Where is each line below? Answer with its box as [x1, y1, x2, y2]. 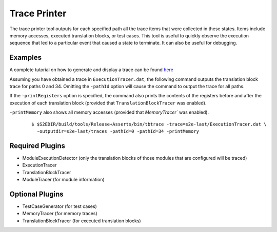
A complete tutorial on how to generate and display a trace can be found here [9, 67, 174, 73]
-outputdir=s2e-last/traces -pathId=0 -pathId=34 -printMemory [36, 128, 200, 134]
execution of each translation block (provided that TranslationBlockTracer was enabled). [9, 100, 207, 106]
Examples [9, 53, 42, 62]
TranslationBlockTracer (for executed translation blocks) [22, 218, 141, 224]
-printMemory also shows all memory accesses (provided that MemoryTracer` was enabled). [9, 109, 209, 115]
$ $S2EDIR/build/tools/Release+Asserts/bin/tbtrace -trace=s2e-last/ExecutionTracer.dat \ [31, 121, 267, 127]
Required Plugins [9, 141, 65, 150]
